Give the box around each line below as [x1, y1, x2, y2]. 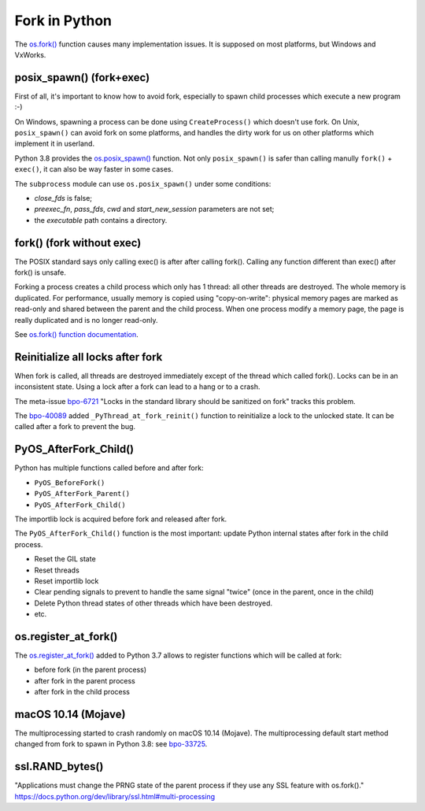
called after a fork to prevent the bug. [14, 422, 136, 431]
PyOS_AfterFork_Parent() [34, 489, 130, 498]
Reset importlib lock [34, 576, 99, 586]
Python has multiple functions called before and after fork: [14, 463, 204, 472]
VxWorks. [14, 50, 46, 59]
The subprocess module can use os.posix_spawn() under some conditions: [14, 179, 272, 188]
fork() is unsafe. [14, 268, 66, 277]
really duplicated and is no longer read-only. [14, 315, 158, 324]
